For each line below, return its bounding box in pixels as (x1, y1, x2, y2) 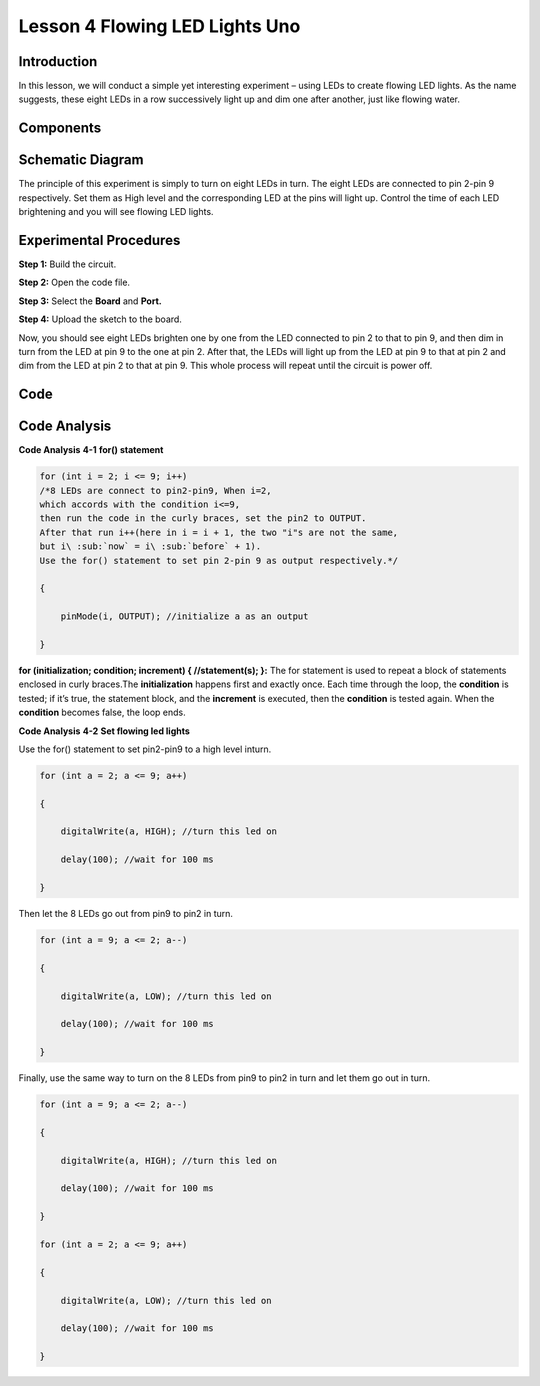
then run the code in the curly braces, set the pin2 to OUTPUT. (39, 513, 367, 524)
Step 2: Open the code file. (18, 276, 130, 289)
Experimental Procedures (18, 231, 181, 249)
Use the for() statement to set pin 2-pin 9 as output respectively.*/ (39, 555, 399, 566)
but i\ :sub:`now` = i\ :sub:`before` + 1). (39, 541, 262, 552)
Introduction (18, 53, 98, 70)
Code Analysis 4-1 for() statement (18, 444, 164, 456)
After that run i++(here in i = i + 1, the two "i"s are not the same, (39, 526, 399, 538)
